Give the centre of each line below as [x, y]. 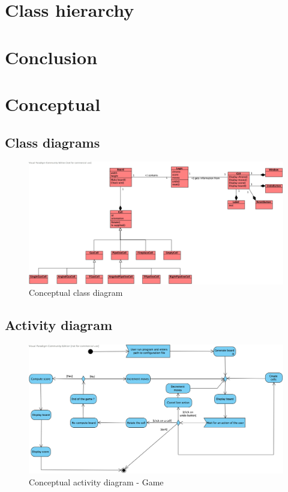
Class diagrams [52, 142]
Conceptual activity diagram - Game [96, 481]
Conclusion [51, 57]
